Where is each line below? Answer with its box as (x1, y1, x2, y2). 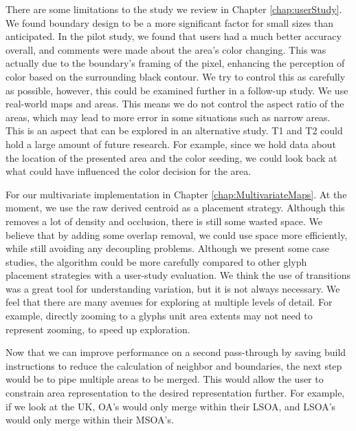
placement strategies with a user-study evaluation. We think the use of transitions (5, 268, 351, 282)
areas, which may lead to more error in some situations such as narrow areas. (5, 109, 331, 124)
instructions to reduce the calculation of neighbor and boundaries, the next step (5, 358, 342, 372)
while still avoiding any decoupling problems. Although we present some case (5, 241, 330, 255)
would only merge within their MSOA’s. (5, 412, 174, 427)
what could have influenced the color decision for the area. (5, 164, 252, 178)
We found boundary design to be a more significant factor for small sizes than (5, 15, 333, 30)
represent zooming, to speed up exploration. (5, 322, 190, 336)
